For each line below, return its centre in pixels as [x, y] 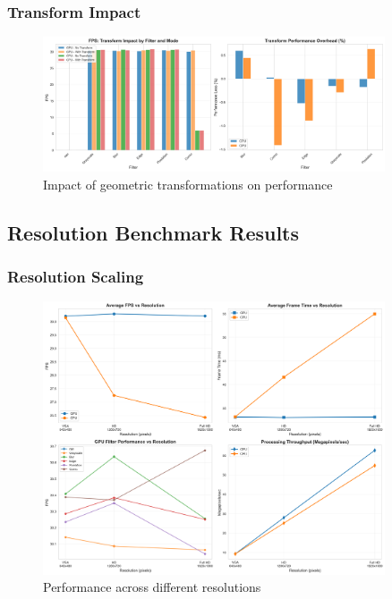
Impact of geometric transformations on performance [188, 184]
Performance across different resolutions [152, 587]
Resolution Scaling [76, 277]
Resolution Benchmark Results [153, 232]
